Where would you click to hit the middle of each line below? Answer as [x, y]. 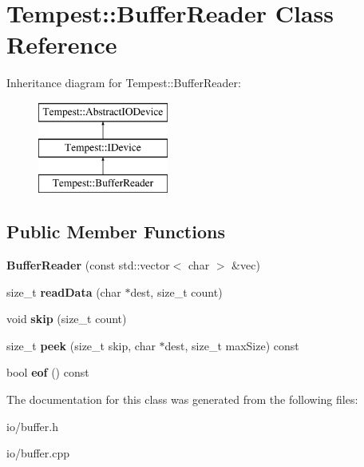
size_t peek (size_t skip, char [81, 345]
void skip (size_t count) [67, 319]
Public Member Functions [116, 232]
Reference [62, 44]
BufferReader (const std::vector [88, 265]
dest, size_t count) [176, 291]
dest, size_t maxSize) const [232, 345]
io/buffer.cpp [38, 453]
